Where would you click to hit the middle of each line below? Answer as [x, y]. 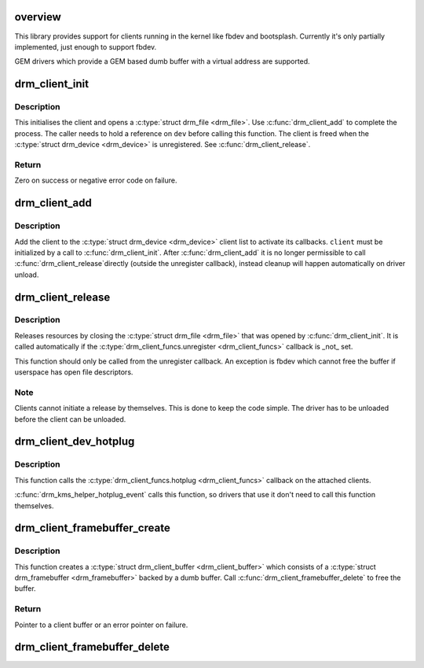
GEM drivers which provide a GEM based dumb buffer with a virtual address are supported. [162, 61]
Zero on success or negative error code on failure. [96, 180]
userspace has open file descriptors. [74, 372]
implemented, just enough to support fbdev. [86, 46]
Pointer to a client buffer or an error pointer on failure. [101, 625]
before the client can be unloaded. [70, 419]
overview [38, 17]
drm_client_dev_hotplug [75, 442]
